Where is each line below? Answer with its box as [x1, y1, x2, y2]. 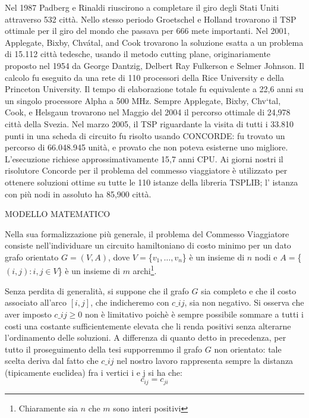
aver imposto [5, 307, 52, 320]
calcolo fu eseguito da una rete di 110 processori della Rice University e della [5, 71, 285, 83]
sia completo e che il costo [201, 284, 297, 297]
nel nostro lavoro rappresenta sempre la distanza [116, 354, 294, 367]
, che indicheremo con [90, 296, 169, 309]
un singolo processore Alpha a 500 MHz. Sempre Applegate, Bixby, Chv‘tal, [5, 94, 281, 106]
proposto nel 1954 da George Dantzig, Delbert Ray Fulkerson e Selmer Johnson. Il [5, 59, 304, 71]
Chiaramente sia [18, 401, 78, 414]
